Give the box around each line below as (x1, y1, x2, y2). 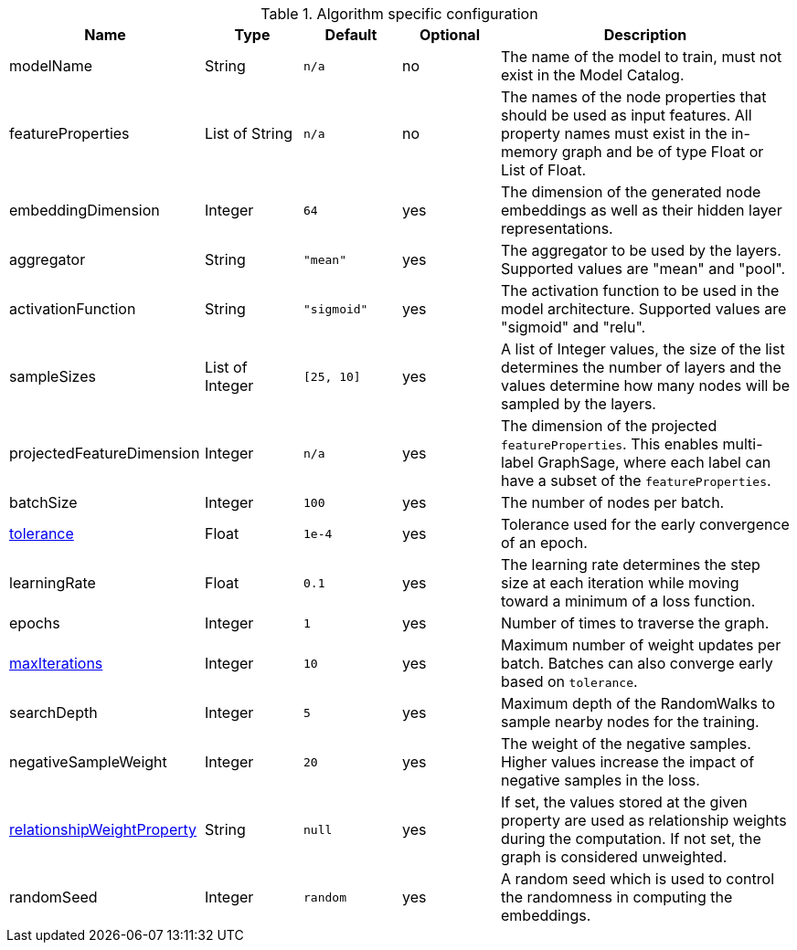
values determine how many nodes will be (501, 376, 791, 395)
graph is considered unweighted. (501, 848, 728, 866)
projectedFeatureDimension (9, 444, 200, 462)
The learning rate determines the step (501, 555, 760, 574)
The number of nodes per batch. (501, 493, 725, 512)
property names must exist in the (501, 124, 728, 142)
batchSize (9, 493, 78, 512)
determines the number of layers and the (501, 358, 781, 376)
